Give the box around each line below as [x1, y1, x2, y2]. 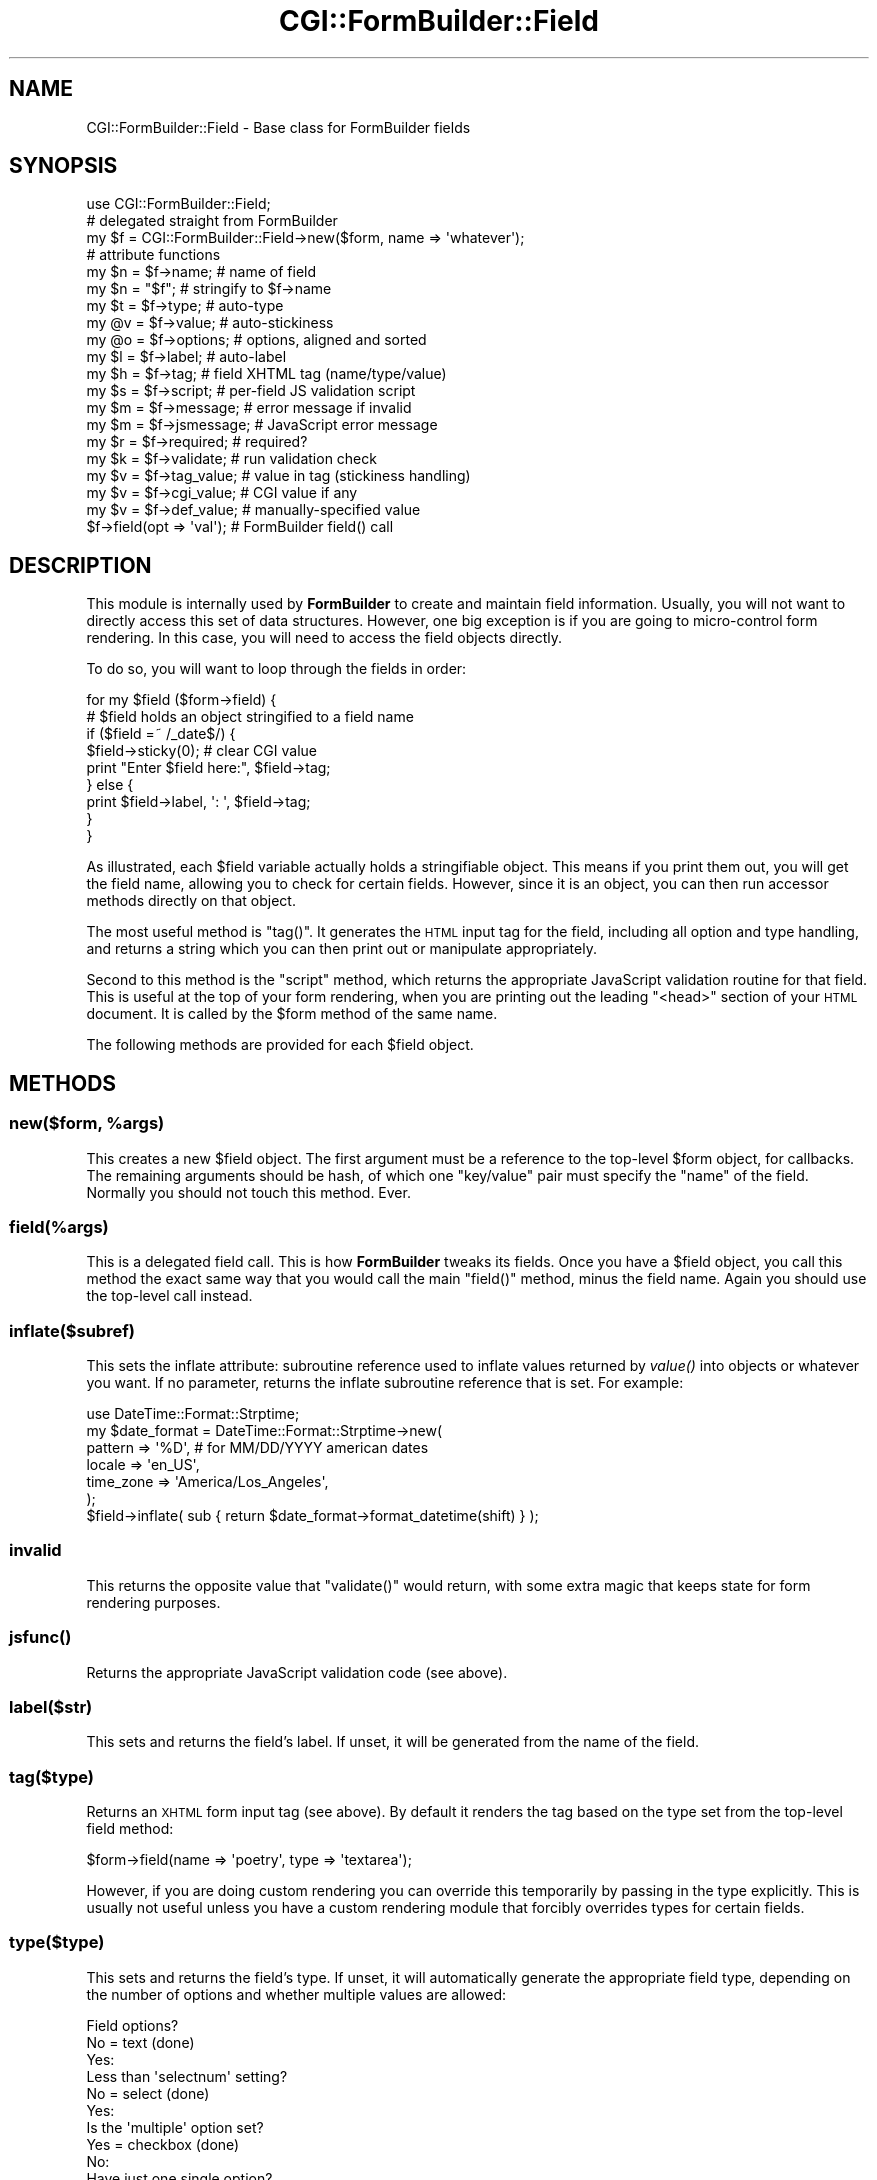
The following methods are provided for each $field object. [86, 1036, 474, 1054]
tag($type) [9, 1766, 95, 1787]
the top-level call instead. [86, 1287, 253, 1305]
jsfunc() [9, 1627, 72, 1648]
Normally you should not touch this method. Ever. [86, 1183, 411, 1201]
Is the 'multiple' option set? [86, 2118, 264, 2136]
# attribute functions [86, 246, 221, 264]
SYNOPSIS [9, 153, 118, 179]
